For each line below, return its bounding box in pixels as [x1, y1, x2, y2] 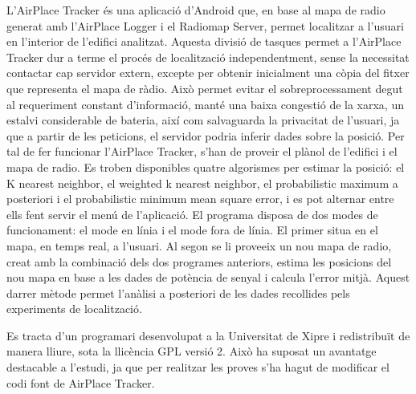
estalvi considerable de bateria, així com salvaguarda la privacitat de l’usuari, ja [6, 112, 400, 128]
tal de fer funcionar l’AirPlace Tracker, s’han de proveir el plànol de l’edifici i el [6, 143, 398, 160]
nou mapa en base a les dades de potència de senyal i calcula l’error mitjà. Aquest [6, 269, 410, 286]
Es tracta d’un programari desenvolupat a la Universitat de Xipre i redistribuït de [6, 327, 410, 343]
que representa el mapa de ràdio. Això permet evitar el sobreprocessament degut [6, 79, 403, 96]
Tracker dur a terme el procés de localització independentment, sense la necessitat [6, 48, 410, 65]
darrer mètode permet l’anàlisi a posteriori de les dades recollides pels [6, 284, 350, 301]
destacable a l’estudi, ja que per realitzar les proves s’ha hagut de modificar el [6, 359, 389, 376]
